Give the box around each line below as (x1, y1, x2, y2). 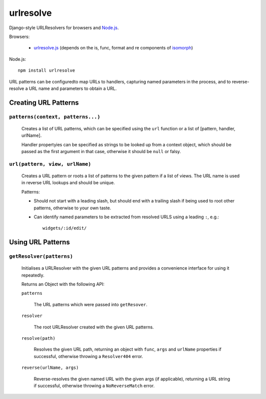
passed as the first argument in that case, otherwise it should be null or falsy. (21, 149, 181, 155)
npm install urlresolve (18, 68, 75, 74)
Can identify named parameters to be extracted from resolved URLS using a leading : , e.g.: (33, 214, 219, 220)
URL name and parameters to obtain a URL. (29, 85, 117, 91)
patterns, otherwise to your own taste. (33, 205, 111, 211)
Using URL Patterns (9, 238, 70, 246)
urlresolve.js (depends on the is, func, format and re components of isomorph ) (33, 45, 193, 51)
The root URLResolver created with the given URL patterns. (33, 324, 154, 330)
